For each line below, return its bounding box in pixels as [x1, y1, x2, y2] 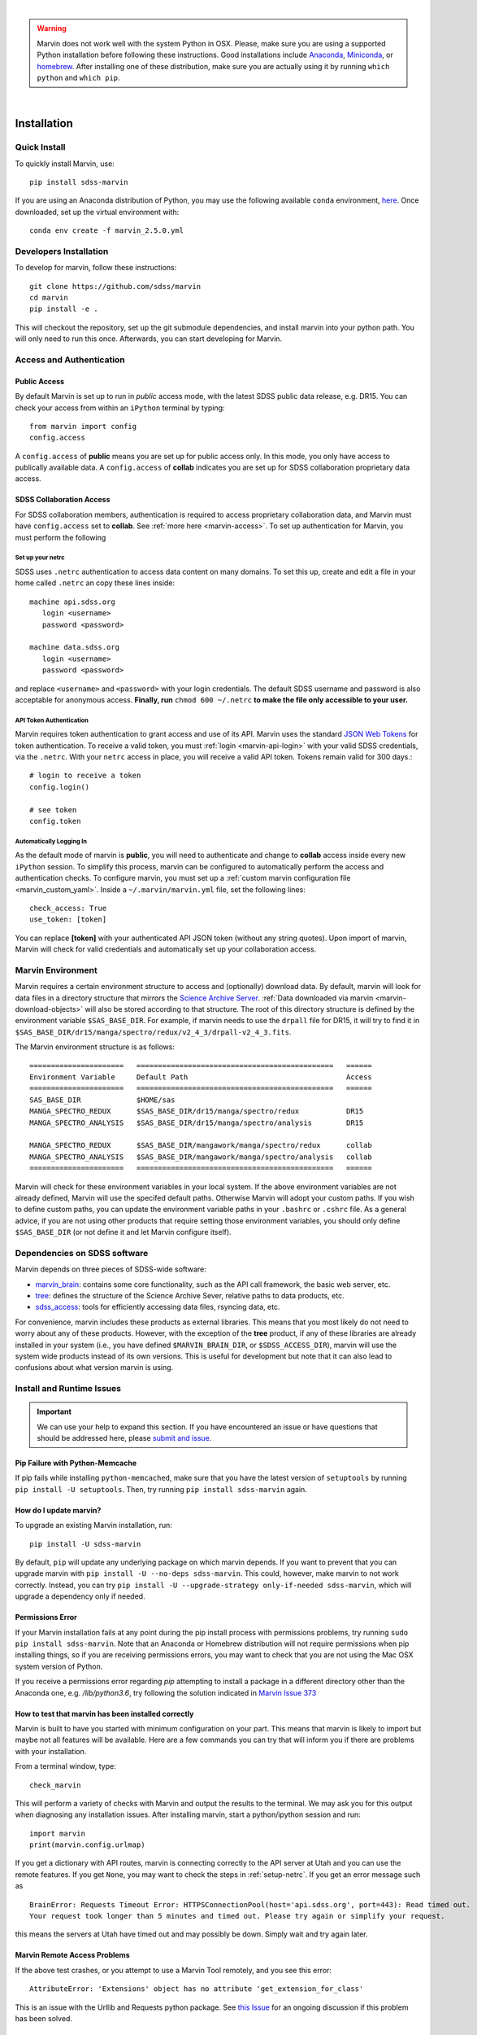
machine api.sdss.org [29, 597, 115, 606]
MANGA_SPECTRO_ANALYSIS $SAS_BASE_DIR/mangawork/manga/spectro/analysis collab [29, 1152, 373, 1162]
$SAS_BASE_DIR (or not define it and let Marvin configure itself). [15, 1228, 232, 1237]
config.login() [29, 782, 90, 791]
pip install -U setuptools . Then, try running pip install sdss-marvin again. [15, 1484, 308, 1494]
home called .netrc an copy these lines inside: [15, 578, 175, 588]
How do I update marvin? [15, 1505, 102, 1515]
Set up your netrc [15, 554, 65, 562]
